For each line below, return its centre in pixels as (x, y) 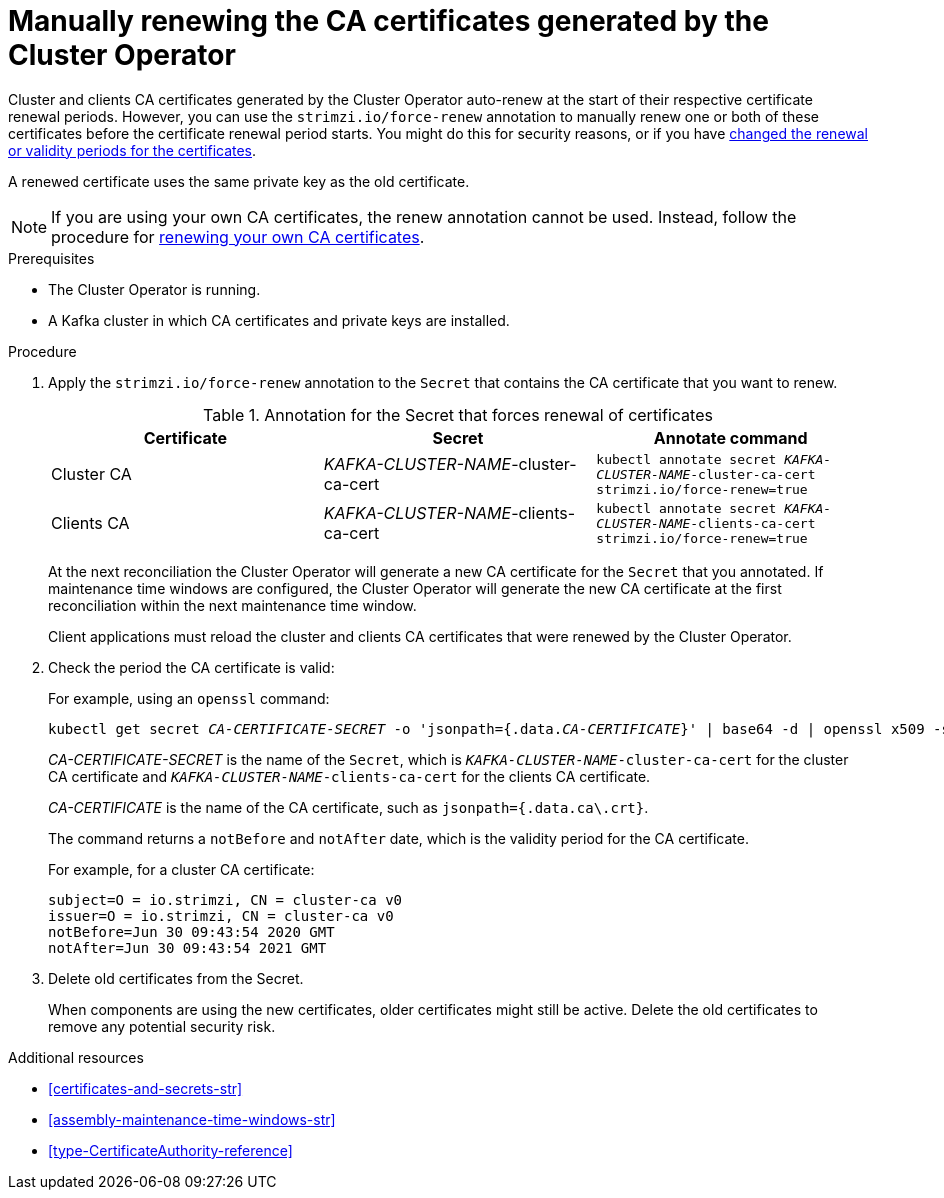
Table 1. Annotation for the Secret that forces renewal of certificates (458, 414)
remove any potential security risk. (162, 1026)
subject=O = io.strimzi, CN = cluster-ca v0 (225, 899)
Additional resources (76, 1057)
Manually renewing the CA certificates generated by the (388, 21)
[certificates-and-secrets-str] (145, 1088)
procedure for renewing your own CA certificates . (238, 236)
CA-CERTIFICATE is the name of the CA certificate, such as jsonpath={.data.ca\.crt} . (348, 807)
